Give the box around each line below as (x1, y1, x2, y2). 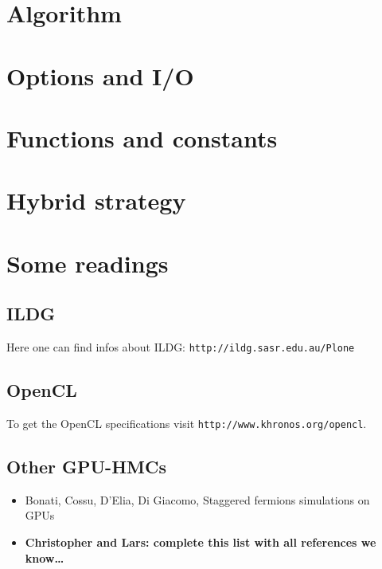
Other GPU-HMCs (6, 453, 166, 478)
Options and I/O (6, 59, 194, 92)
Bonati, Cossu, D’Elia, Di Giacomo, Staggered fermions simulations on (25, 491, 370, 508)
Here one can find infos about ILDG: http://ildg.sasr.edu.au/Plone (6, 339, 355, 355)
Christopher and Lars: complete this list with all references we (25, 533, 376, 550)
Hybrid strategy (6, 184, 186, 217)
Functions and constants (6, 121, 278, 154)
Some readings (6, 246, 169, 279)
